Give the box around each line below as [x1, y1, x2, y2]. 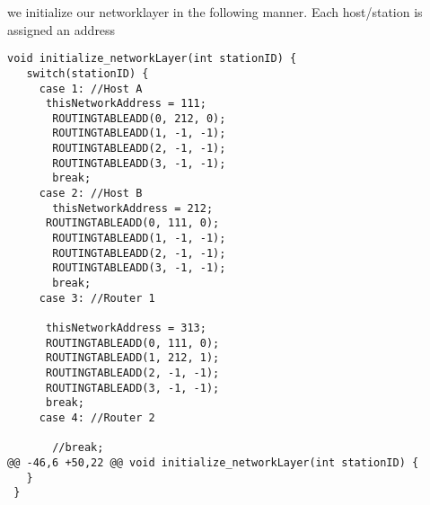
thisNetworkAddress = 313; [45, 322, 206, 334]
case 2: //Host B [39, 187, 143, 200]
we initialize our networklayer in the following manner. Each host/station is [7, 3, 423, 21]
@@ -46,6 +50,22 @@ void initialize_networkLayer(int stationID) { [7, 456, 419, 469]
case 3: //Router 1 [39, 291, 155, 305]
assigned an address [7, 20, 116, 39]
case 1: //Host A [39, 82, 143, 95]
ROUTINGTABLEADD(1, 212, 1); [45, 351, 220, 365]
